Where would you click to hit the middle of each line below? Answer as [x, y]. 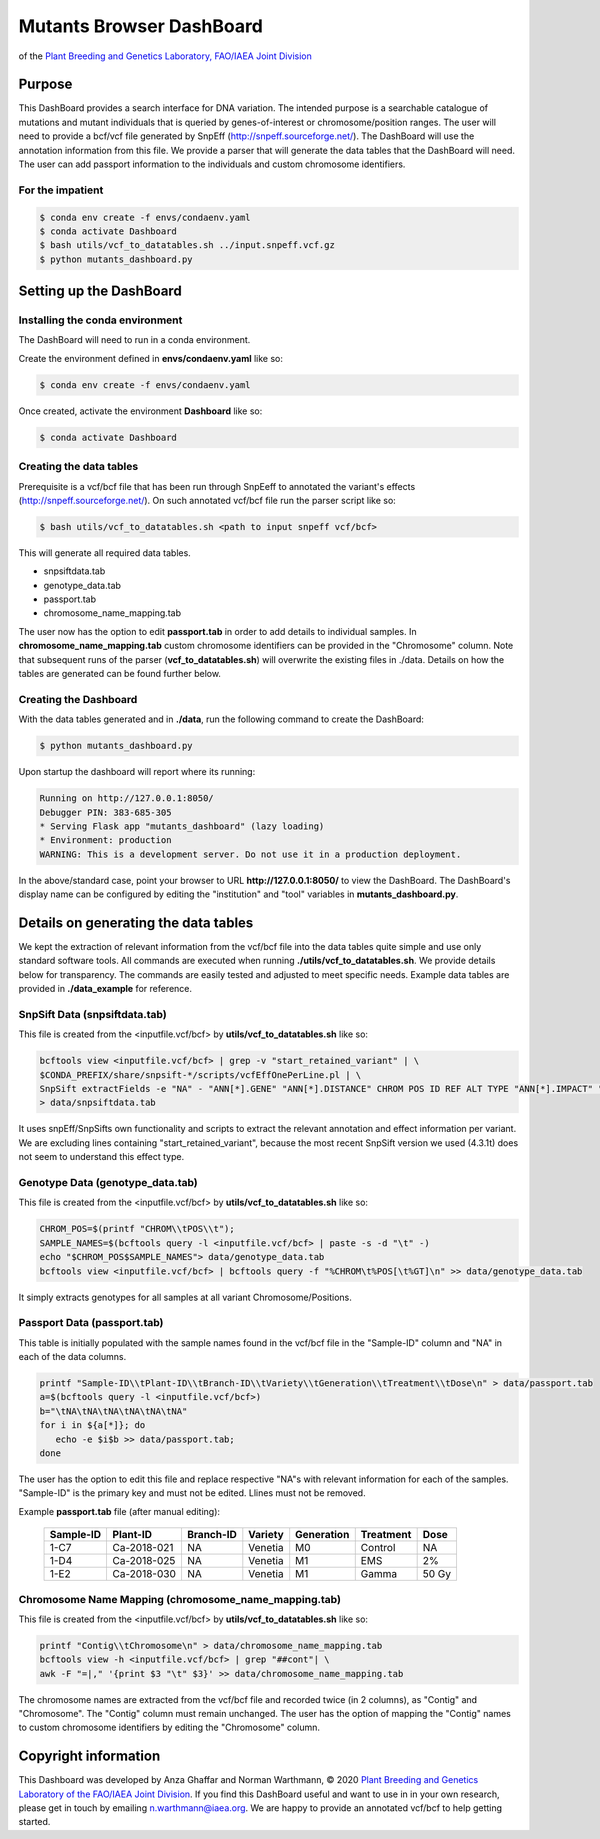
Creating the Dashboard [78, 699]
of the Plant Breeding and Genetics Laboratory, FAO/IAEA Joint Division [165, 56]
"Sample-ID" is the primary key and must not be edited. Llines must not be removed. [192, 1493]
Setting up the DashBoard [100, 291]
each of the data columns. [72, 1357]
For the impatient [61, 190]
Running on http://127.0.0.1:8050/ [126, 798]
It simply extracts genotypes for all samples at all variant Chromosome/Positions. [185, 1297]
